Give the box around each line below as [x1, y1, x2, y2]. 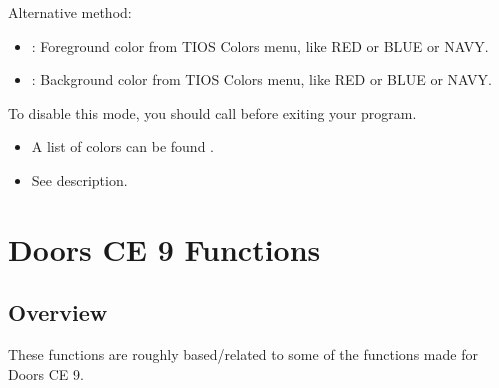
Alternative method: [8, 2, 132, 22]
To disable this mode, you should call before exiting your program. [8, 102, 417, 123]
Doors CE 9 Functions [8, 228, 321, 269]
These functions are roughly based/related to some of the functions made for [8, 344, 478, 365]
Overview [8, 297, 108, 328]
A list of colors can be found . [31, 136, 214, 157]
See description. [31, 169, 128, 190]
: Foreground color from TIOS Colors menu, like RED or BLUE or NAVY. [31, 35, 489, 56]
